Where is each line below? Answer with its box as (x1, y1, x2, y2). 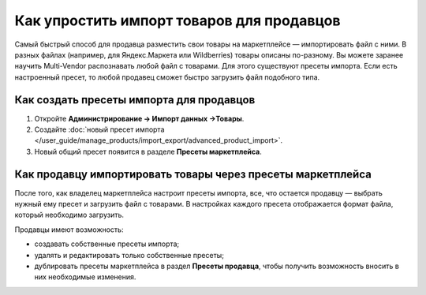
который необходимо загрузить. (14, 210, 125, 220)
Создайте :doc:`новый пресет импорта (34, 125, 165, 134)
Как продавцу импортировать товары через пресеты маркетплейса (14, 167, 372, 181)
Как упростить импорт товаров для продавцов (14, 12, 341, 29)
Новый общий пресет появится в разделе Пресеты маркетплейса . (34, 147, 262, 156)
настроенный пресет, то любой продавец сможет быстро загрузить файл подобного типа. (14, 72, 320, 82)
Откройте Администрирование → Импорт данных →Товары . (34, 114, 245, 123)
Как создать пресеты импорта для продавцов (14, 93, 256, 106)
